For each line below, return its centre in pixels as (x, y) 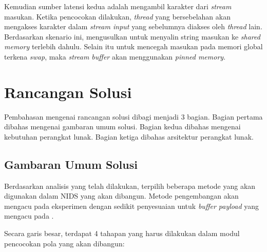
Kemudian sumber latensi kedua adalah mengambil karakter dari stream (118, 6)
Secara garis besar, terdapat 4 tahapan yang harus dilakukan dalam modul (122, 233)
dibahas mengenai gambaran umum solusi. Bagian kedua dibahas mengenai (122, 127)
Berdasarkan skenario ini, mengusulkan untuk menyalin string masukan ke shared (132, 36)
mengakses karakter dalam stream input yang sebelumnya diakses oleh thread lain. (133, 26)
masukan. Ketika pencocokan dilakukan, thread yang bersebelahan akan (117, 16)
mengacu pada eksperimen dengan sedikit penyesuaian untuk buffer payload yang (132, 206)
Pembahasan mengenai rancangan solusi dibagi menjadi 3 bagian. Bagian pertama (133, 116)
